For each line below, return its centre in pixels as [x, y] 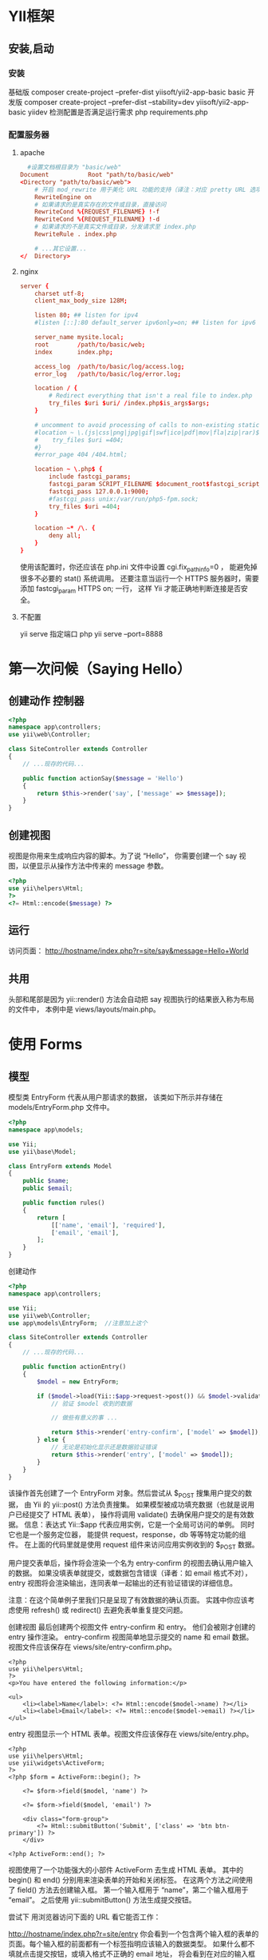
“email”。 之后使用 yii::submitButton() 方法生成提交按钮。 [102, 1900]
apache [32, 153]
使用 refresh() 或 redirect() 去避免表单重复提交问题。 [101, 1610]
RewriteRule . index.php [76, 234]
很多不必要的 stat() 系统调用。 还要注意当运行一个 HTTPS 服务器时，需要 [139, 578]
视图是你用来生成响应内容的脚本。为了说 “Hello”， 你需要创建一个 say [123, 856]
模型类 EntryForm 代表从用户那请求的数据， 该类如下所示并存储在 [116, 1097]
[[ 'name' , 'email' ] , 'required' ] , [108, 1225]
